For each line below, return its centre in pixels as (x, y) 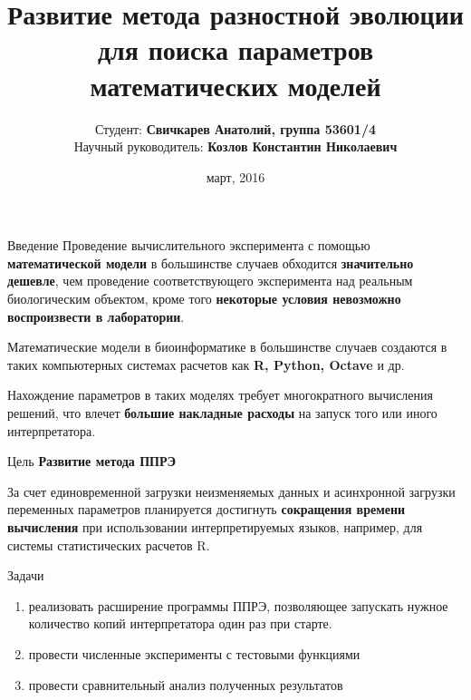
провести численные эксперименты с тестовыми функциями (194, 653)
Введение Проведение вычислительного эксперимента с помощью (189, 245)
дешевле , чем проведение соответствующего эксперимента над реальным (210, 281)
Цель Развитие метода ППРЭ (92, 461)
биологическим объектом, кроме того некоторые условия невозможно (204, 299)
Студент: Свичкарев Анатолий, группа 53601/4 (235, 128)
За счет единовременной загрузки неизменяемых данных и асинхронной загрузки (231, 491)
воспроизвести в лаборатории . (96, 316)
